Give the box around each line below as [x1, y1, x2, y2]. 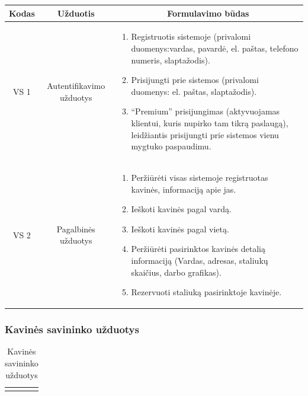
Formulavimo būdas [167, 7, 249, 19]
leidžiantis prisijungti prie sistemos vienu [131, 128, 279, 140]
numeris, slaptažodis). [131, 53, 210, 66]
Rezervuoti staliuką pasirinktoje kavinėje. [131, 286, 282, 298]
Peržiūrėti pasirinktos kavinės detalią [131, 242, 266, 255]
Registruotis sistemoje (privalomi [131, 30, 251, 43]
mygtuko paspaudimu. [131, 140, 211, 152]
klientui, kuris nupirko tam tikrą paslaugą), [131, 116, 288, 129]
